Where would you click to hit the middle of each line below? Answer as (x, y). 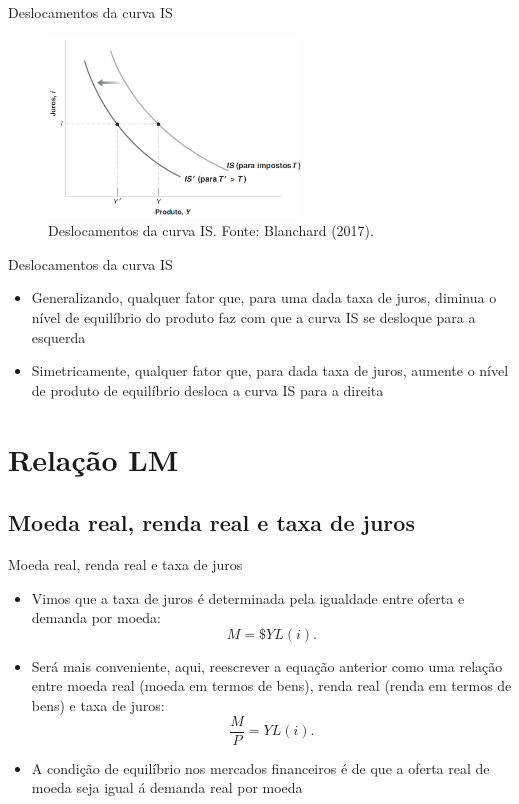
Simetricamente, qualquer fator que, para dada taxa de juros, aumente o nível (270, 370)
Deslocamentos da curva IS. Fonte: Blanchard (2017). (211, 230)
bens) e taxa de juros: (98, 704)
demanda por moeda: (96, 617)
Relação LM (93, 458)
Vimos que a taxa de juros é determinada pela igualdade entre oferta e (248, 597)
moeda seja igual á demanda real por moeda (167, 787)
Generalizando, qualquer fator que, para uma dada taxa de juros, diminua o (264, 297)
